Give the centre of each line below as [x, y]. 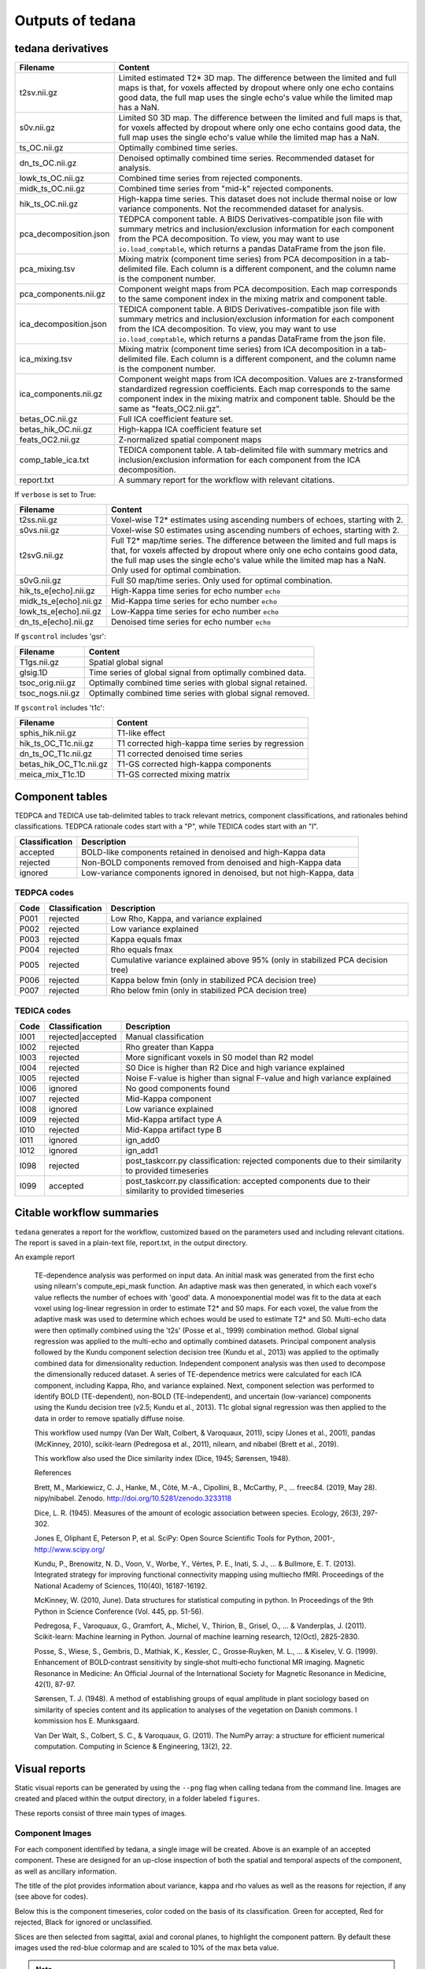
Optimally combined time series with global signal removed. [199, 693]
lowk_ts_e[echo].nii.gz [61, 612]
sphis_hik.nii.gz [48, 733]
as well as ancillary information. [66, 1871]
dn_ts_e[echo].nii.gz [57, 622]
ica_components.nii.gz [61, 394]
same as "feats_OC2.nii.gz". [170, 409]
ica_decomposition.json [63, 324]
